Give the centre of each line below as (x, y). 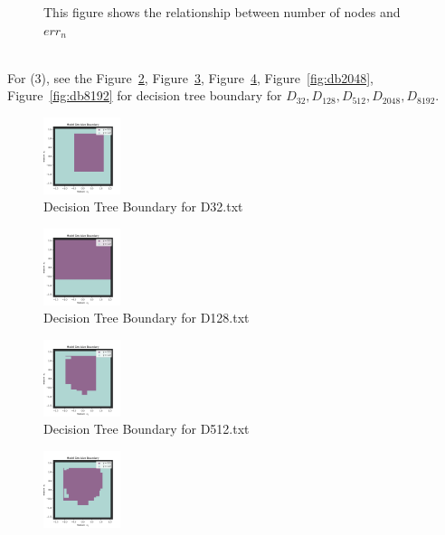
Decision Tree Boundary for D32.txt (143, 206)
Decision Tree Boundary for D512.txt (147, 429)
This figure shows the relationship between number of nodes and (222, 12)
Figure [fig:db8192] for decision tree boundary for (145, 95)
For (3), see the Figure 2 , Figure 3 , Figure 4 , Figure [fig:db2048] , (190, 77)
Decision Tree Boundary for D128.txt (147, 318)
